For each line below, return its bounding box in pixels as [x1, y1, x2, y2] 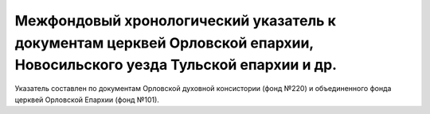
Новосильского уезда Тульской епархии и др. [14, 56, 338, 74]
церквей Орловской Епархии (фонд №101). [14, 95, 159, 104]
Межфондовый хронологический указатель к [14, 12, 336, 29]
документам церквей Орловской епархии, [14, 34, 314, 51]
